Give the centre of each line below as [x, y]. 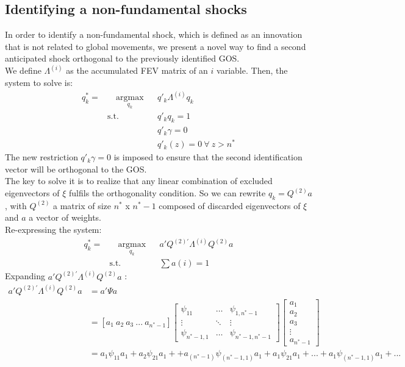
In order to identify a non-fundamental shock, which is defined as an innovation [154, 34]
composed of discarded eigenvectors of [230, 205]
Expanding [25, 276]
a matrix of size [82, 205]
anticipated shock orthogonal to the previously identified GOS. [122, 58]
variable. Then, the [252, 70]
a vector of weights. [65, 217]
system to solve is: [39, 83]
